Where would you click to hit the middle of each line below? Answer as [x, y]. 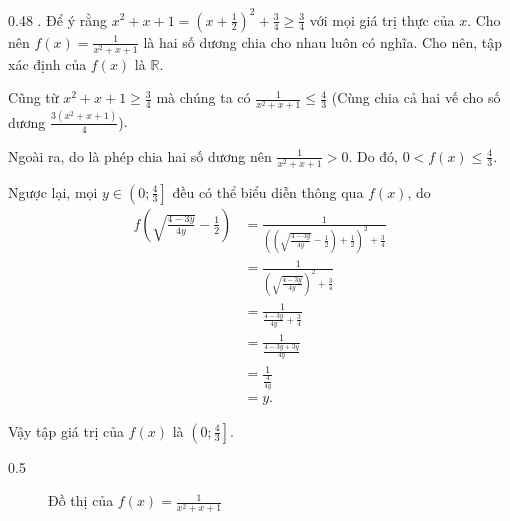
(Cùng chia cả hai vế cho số [416, 97]
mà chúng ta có [203, 97]
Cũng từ [33, 97]
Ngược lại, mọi [53, 191]
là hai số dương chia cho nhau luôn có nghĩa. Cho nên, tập [323, 41]
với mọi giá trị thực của [382, 19]
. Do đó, [373, 155]
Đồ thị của [81, 500]
